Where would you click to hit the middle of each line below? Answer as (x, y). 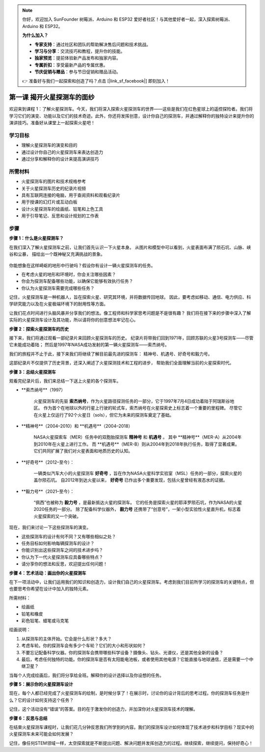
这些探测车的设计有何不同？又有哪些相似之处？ (69, 536)
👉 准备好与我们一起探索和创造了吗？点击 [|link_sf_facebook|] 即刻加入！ (96, 81)
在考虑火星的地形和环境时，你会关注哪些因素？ (69, 274)
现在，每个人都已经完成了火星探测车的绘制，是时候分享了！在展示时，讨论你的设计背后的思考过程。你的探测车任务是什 (129, 693)
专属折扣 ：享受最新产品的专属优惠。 (71, 65)
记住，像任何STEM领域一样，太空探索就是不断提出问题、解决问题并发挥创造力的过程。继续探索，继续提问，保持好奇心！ (131, 743)
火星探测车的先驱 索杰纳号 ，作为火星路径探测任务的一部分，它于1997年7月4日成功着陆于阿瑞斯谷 (132, 401)
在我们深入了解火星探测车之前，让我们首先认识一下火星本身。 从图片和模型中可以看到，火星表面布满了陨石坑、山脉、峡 (130, 247)
